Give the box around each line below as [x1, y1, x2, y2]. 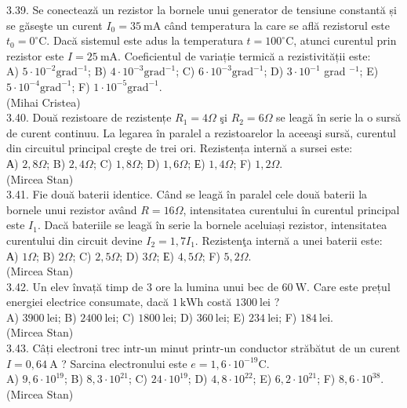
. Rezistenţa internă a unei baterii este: [194, 231, 383, 248]
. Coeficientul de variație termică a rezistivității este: [118, 47, 371, 64]
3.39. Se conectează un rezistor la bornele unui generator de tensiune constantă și [6, 2, 397, 17]
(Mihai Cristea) [6, 93, 81, 110]
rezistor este [6, 47, 64, 64]
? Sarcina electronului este [61, 355, 187, 371]
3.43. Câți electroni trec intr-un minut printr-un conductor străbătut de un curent [6, 340, 401, 356]
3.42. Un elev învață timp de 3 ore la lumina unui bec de [6, 278, 278, 294]
